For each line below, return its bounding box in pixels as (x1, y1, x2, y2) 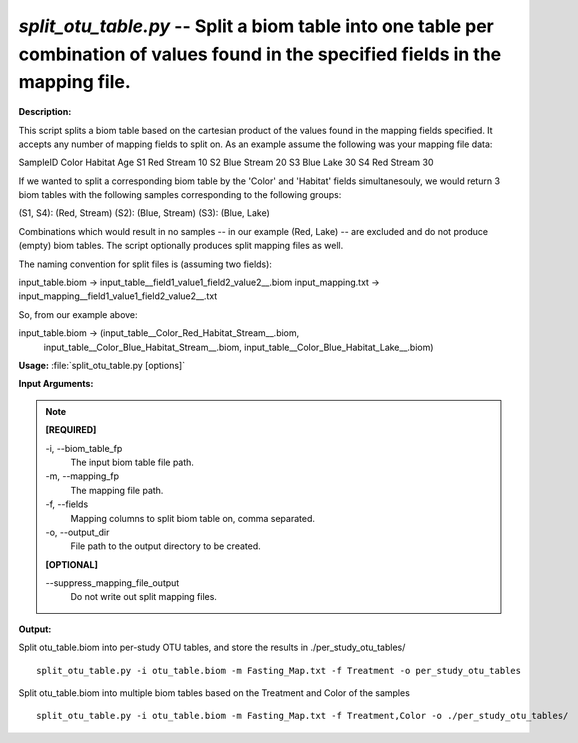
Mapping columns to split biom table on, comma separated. (70, 512, 315, 524)
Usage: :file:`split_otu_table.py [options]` (18, 360, 185, 371)
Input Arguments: (18, 378, 94, 390)
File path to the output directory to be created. (70, 540, 262, 552)
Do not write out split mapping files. (70, 591, 217, 603)
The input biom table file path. (70, 456, 195, 468)
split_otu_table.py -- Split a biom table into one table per (18, 15, 495, 37)
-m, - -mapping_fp (45, 470, 120, 482)
